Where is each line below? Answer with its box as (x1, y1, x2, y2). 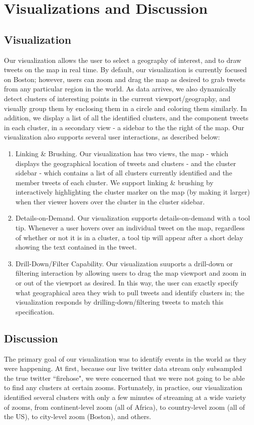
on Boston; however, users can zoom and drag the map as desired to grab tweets (4, 74, 246, 84)
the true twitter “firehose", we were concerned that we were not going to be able (4, 372, 245, 383)
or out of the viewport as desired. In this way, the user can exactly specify (15, 278, 239, 288)
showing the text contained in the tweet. (15, 242, 137, 252)
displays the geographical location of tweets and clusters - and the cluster (15, 158, 236, 168)
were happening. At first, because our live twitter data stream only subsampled (4, 363, 242, 373)
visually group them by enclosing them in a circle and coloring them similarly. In (4, 103, 247, 113)
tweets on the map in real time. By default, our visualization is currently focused (4, 64, 247, 75)
